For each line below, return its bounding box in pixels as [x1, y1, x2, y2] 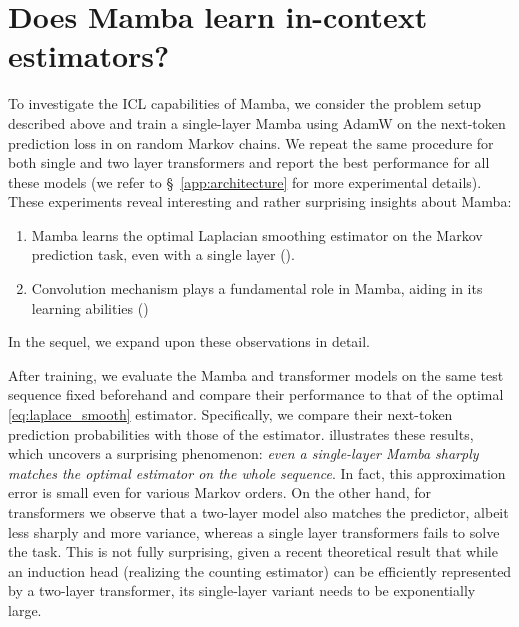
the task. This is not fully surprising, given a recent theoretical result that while [8, 541, 498, 562]
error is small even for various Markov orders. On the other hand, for [8, 482, 432, 503]
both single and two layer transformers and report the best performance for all [8, 152, 490, 173]
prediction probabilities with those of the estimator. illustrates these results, [8, 423, 474, 444]
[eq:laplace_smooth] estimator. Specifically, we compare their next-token [8, 404, 453, 425]
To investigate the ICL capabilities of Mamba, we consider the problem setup [8, 93, 482, 114]
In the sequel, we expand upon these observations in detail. [8, 331, 371, 352]
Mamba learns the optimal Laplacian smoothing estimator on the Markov [31, 224, 483, 245]
